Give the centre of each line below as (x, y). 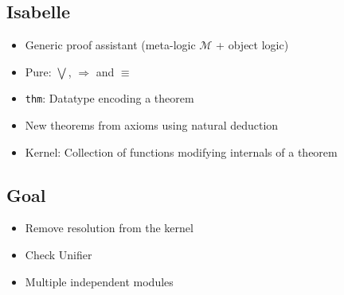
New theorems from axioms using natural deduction (152, 125)
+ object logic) (252, 45)
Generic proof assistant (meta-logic (110, 45)
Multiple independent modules (99, 281)
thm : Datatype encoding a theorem (109, 98)
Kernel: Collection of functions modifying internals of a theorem (181, 151)
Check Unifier (59, 255)
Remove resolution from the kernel (109, 228)
